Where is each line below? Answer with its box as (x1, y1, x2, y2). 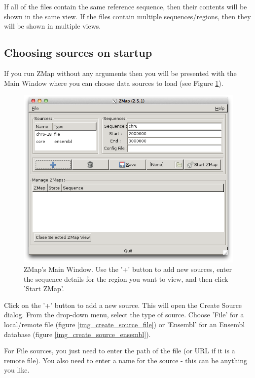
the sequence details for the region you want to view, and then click (24, 273, 228, 284)
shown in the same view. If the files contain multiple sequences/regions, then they (4, 11, 251, 21)
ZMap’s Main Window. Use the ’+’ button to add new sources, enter (24, 264, 232, 274)
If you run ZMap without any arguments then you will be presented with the (4, 68, 237, 78)
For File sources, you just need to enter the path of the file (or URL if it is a (4, 345, 235, 356)
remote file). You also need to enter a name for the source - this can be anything (4, 355, 248, 365)
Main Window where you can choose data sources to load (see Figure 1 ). (4, 77, 223, 88)
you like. (4, 365, 30, 375)
